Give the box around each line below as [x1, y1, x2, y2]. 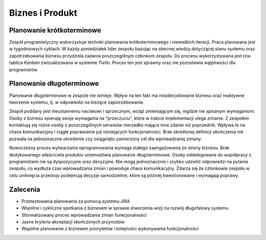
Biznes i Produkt [9, 7, 77, 18]
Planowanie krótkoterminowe [9, 26, 101, 34]
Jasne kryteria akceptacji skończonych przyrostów [21, 219, 125, 225]
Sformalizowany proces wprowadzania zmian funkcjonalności [21, 212, 147, 218]
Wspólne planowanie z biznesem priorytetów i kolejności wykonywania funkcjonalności [21, 226, 199, 232]
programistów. [9, 66, 38, 72]
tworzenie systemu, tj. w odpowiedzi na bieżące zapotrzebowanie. [9, 99, 145, 105]
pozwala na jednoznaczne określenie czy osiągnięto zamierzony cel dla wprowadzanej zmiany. [9, 136, 202, 142]
